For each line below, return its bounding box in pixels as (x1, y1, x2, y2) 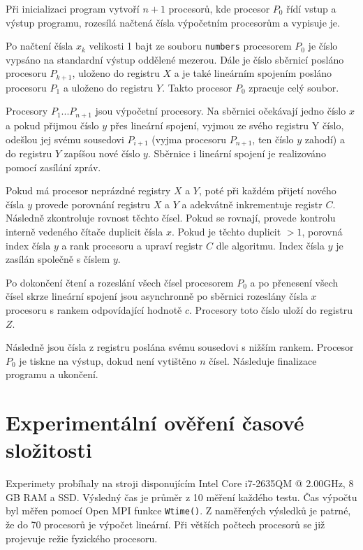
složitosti (6, 435, 92, 464)
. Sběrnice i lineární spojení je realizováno (147, 145, 326, 160)
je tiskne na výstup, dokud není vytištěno (19, 353, 197, 368)
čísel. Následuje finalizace (209, 353, 317, 368)
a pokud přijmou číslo (6, 117, 99, 132)
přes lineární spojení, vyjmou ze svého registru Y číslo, (110, 117, 344, 132)
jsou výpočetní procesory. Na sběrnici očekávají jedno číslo (95, 103, 346, 118)
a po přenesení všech (250, 275, 339, 289)
